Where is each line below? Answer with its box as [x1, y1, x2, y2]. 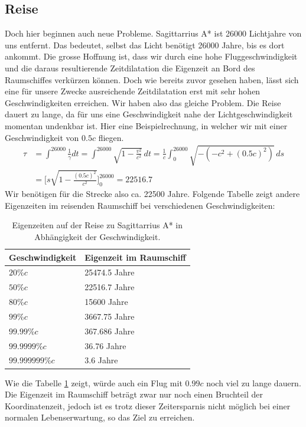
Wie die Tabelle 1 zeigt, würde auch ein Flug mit [5, 376, 183, 389]
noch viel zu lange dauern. [206, 376, 301, 389]
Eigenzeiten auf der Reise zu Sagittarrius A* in [12, 219, 183, 231]
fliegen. [98, 131, 124, 143]
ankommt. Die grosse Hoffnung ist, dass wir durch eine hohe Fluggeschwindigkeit [5, 50, 298, 63]
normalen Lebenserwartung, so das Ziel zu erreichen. [5, 411, 195, 423]
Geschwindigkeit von [5, 131, 79, 143]
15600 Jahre [84, 295, 128, 308]
